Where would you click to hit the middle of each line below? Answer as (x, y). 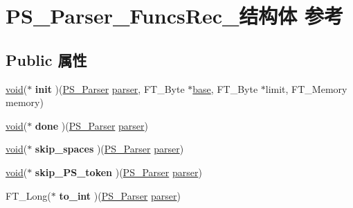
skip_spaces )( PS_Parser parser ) (109, 149)
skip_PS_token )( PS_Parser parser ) (118, 172)
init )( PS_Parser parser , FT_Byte (110, 88)
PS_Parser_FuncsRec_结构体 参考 (175, 16)
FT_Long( (28, 195)
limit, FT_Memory (306, 88)
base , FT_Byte (225, 88)
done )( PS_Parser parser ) (91, 125)
